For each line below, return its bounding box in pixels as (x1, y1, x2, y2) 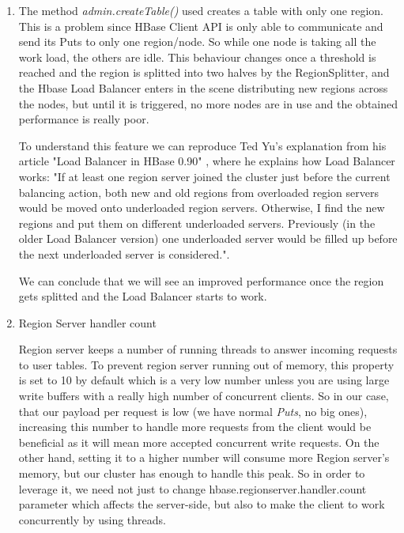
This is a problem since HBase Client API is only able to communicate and (18, 17, 383, 34)
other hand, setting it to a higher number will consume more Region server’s (18, 449, 390, 466)
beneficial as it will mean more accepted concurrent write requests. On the (18, 433, 379, 450)
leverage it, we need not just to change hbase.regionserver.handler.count (18, 480, 367, 497)
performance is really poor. (18, 111, 149, 127)
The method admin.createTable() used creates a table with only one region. (18, 2, 383, 18)
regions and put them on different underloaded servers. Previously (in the (18, 214, 376, 231)
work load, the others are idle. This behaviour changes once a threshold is (18, 48, 376, 65)
